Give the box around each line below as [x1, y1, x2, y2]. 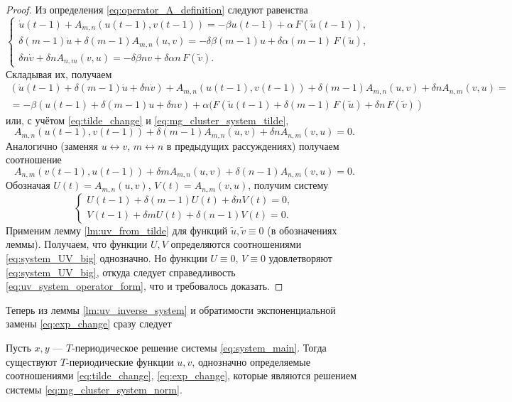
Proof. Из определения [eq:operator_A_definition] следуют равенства [6, 2, 308, 16]
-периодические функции [66, 354, 174, 369]
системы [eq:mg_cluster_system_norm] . [6, 381, 183, 396]
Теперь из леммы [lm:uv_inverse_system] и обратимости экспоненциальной [6, 302, 336, 317]
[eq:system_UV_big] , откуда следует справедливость [6, 264, 236, 279]
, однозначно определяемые [192, 354, 310, 369]
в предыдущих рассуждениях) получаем [166, 138, 339, 153]
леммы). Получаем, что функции [6, 237, 148, 251]
